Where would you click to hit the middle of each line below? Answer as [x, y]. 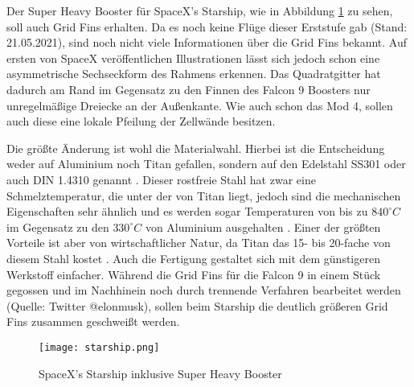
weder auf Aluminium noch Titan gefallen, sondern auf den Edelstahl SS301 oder [206, 164]
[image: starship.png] [99, 347]
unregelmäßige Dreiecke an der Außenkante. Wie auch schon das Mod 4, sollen [200, 105]
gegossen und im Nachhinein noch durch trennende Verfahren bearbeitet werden [204, 290]
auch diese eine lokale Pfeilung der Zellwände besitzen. [141, 121]
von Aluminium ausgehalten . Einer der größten [263, 226]
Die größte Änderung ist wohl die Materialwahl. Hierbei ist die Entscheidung [196, 148]
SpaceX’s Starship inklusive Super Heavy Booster [160, 373]
